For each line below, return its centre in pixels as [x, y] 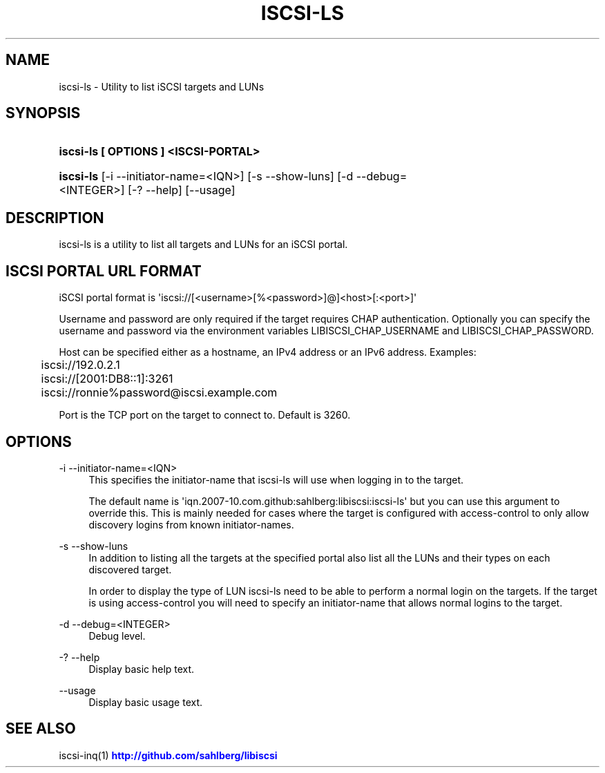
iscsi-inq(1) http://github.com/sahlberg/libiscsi [168, 755]
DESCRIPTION [55, 218]
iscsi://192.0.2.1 [80, 365]
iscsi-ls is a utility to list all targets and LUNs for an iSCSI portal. [203, 245]
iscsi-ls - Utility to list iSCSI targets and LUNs [162, 86]
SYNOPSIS [43, 113]
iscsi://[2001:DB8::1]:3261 [107, 379]
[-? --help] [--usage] [182, 190]
